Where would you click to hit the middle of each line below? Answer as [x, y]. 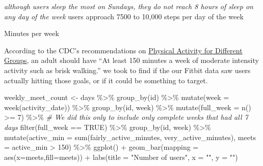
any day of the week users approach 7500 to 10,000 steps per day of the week [124, 16]
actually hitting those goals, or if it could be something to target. [106, 80]
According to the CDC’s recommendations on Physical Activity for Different [123, 50]
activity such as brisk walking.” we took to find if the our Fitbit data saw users [127, 70]
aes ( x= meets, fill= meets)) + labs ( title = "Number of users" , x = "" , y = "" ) [121, 157]
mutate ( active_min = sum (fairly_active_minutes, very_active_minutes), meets [130, 137]
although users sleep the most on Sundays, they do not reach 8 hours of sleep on [129, 6]
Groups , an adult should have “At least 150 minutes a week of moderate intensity [131, 60]
